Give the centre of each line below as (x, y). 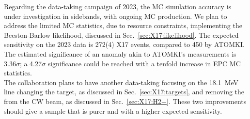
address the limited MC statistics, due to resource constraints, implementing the (123, 25)
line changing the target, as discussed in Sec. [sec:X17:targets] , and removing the (124, 92)
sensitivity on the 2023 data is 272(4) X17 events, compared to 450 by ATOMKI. (124, 44)
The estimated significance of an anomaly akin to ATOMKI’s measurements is (120, 53)
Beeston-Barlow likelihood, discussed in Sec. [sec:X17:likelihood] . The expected (121, 35)
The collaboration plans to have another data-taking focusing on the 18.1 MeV (121, 82)
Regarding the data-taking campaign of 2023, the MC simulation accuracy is (118, 6)
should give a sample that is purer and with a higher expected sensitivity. (113, 111)
